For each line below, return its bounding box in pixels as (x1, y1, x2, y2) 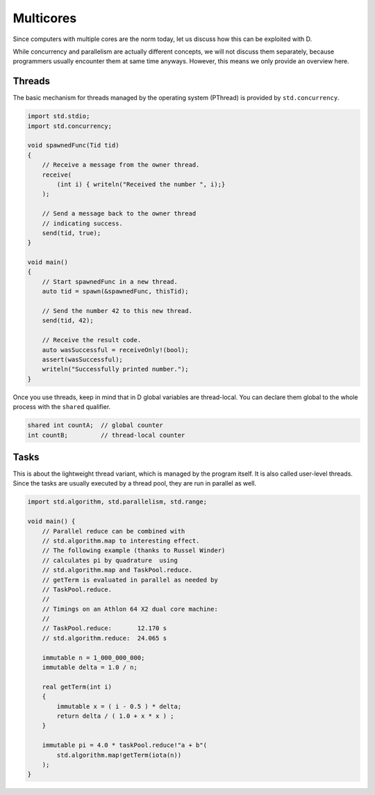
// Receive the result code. (42, 336, 142, 344)
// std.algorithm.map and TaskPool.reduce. (42, 566, 192, 574)
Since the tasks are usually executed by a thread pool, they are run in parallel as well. (12, 479, 257, 488)
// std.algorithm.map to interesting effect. (42, 536, 200, 545)
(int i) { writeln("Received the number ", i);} (56, 180, 226, 188)
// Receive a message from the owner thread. (42, 161, 200, 169)
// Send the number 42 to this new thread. (42, 307, 192, 315)
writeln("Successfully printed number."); (42, 365, 189, 374)
